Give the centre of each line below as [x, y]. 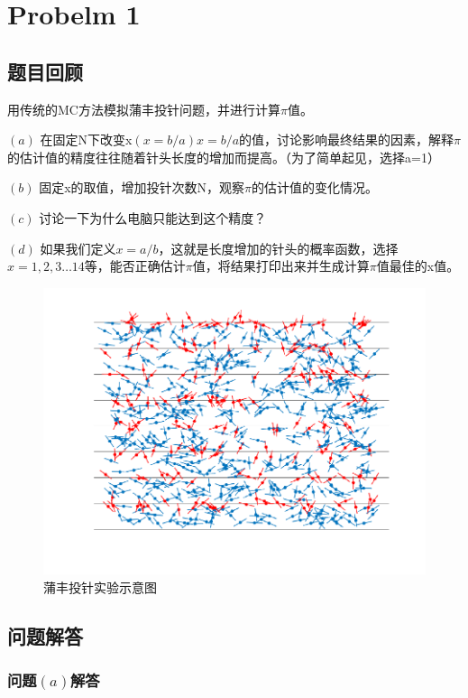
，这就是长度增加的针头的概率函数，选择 [278, 248]
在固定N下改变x [86, 140]
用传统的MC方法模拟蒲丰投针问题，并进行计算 [144, 109]
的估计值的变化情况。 [315, 187]
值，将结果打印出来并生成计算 [281, 266]
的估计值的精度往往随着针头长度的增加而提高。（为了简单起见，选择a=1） [224, 157]
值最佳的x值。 [418, 266]
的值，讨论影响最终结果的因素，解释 [347, 140]
